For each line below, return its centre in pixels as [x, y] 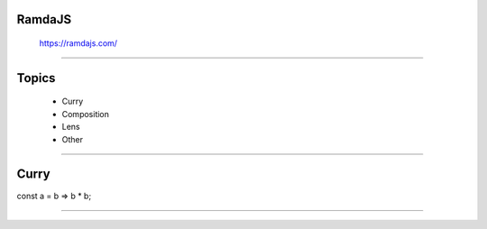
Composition [86, 114]
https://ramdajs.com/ [78, 43]
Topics [36, 78]
